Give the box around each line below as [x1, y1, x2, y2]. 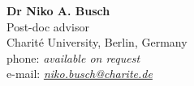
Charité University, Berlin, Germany [6, 34, 188, 51]
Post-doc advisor [6, 18, 89, 35]
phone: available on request [6, 49, 140, 66]
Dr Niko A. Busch [6, 2, 110, 18]
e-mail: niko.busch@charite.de [6, 65, 153, 82]
